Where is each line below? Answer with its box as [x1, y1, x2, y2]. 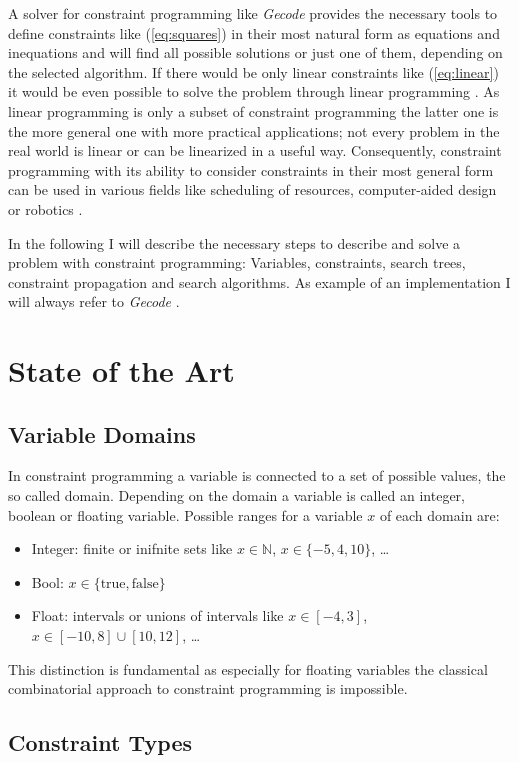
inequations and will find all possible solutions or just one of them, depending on [8, 42, 503, 63]
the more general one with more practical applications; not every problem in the [8, 120, 500, 141]
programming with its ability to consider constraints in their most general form [8, 159, 494, 180]
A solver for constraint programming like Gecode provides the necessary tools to [8, 3, 498, 23]
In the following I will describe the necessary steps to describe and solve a [8, 232, 461, 253]
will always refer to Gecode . [8, 291, 180, 312]
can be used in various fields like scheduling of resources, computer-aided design [8, 179, 497, 200]
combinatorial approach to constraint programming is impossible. [8, 678, 408, 699]
